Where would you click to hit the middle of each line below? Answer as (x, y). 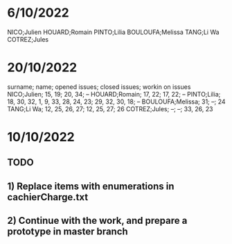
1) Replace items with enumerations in (91, 186)
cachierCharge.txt (48, 197)
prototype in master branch (68, 232)
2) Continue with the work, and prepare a (97, 221)
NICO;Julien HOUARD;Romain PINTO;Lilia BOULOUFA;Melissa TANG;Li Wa (113, 32)
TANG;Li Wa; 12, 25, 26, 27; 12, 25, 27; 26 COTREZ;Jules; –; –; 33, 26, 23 (110, 108)
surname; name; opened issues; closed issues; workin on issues (99, 87)
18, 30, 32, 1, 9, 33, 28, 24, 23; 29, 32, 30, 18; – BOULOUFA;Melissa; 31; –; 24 (117, 101)
